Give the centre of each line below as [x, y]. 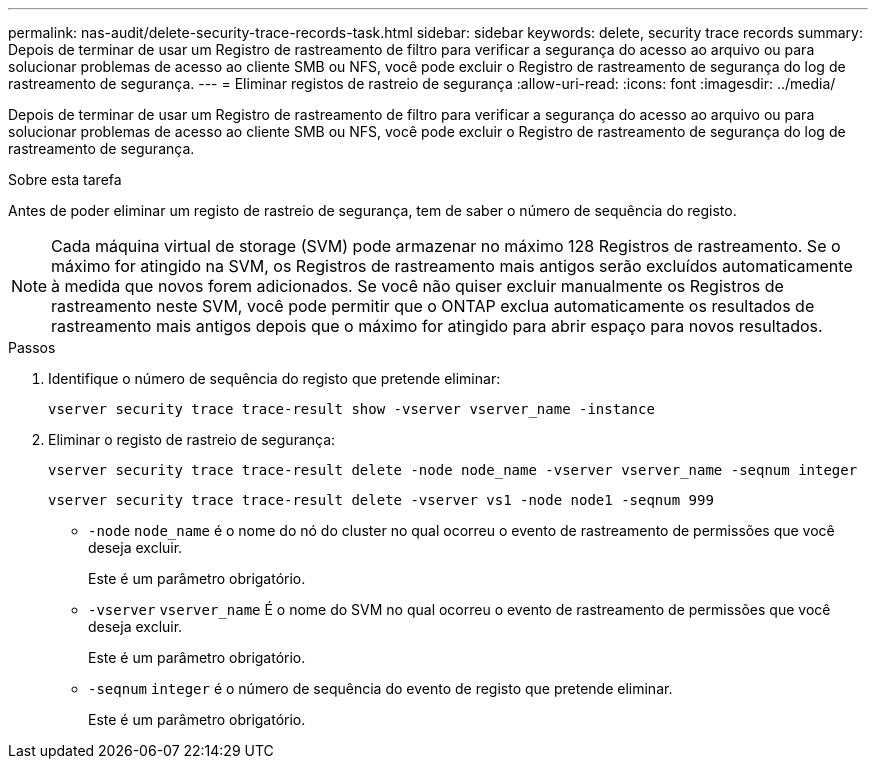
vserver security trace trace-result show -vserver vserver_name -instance [351, 409]
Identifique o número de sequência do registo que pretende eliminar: [274, 378]
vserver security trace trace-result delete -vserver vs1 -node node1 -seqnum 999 [381, 500]
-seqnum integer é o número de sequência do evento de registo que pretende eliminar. [380, 688]
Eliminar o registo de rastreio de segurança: [192, 439]
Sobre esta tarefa [65, 179]
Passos [32, 347]
